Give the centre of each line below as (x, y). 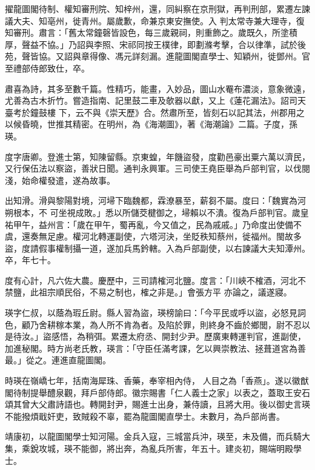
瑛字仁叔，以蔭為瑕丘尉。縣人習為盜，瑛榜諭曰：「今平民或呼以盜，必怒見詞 (155, 313)
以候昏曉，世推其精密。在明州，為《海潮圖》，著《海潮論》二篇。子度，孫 (151, 124)
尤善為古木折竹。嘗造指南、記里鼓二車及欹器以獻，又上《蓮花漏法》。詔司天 (155, 100)
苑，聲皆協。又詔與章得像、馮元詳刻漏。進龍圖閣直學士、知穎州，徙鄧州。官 (157, 56)
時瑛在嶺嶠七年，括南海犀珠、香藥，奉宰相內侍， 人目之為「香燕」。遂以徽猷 (157, 381)
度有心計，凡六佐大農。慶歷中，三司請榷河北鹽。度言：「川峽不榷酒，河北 (151, 280)
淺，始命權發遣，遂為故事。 (60, 180)
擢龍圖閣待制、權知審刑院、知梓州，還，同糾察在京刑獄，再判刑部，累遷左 (153, 8)
